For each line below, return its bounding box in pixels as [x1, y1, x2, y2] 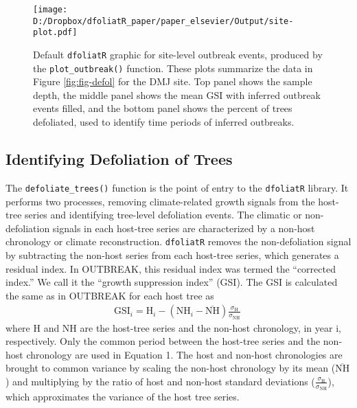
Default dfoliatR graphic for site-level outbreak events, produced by [33, 47, 323, 61]
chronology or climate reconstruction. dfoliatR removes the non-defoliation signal [5, 234, 352, 249]
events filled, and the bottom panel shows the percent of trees [33, 101, 292, 115]
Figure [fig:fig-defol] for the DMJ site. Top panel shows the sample [33, 74, 312, 89]
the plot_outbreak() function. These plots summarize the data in [33, 60, 313, 75]
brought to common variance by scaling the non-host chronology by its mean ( [5, 361, 336, 375]
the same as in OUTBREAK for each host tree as [5, 288, 214, 302]
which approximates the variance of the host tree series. [5, 389, 240, 404]
